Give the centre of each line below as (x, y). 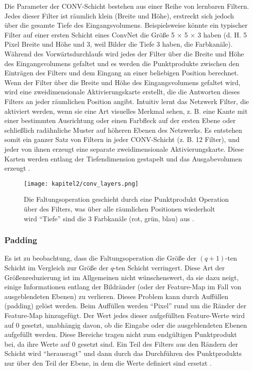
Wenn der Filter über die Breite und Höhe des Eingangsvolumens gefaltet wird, (122, 82)
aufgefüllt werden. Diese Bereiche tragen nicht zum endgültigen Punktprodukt (121, 334)
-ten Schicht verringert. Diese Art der (169, 267)
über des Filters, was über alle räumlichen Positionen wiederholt (119, 208)
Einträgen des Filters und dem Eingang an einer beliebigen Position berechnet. (122, 73)
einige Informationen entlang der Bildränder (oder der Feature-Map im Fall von (123, 287)
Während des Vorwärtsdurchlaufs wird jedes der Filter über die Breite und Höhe (124, 53)
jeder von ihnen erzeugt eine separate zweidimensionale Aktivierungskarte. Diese (124, 149)
